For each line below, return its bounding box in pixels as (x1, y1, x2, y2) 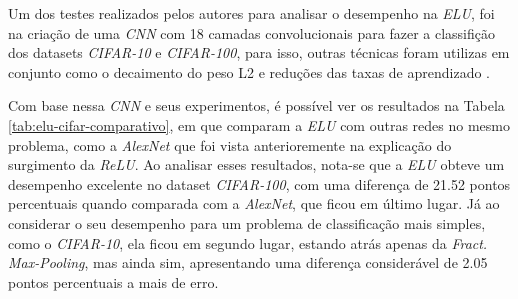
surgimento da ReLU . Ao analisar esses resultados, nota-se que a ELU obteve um (8, 154, 505, 175)
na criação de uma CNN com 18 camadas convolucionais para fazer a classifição (8, 22, 495, 43)
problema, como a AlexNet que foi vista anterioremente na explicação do (8, 134, 452, 155)
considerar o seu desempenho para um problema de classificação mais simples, (8, 212, 486, 233)
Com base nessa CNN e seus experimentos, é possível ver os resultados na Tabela (8, 95, 505, 116)
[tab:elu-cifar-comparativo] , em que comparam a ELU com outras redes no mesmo (8, 114, 510, 135)
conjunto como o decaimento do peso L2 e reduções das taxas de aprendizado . (8, 61, 490, 82)
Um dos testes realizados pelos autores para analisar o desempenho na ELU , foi (8, 3, 495, 23)
